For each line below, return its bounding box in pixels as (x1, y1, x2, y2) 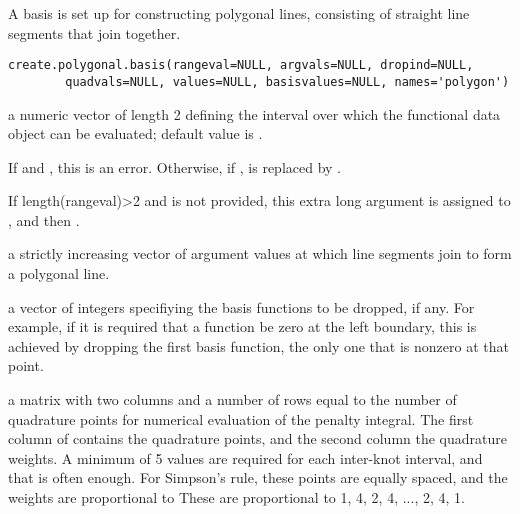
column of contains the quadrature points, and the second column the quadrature (8, 428, 507, 449)
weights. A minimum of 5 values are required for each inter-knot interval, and (8, 447, 483, 468)
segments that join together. (8, 22, 181, 43)
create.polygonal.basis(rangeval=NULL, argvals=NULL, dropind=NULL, (8, 58, 474, 73)
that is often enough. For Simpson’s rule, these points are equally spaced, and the (8, 467, 508, 488)
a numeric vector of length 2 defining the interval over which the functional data (8, 103, 501, 124)
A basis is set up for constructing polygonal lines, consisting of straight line (8, 3, 470, 23)
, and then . (8, 209, 80, 230)
